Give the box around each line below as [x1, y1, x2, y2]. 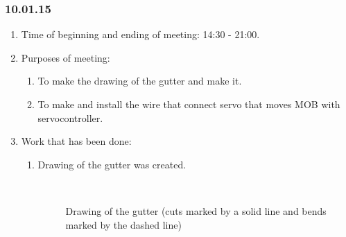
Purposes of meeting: [21, 50, 110, 64]
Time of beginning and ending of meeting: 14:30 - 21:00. [21, 27, 260, 42]
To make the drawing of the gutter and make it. [37, 73, 242, 88]
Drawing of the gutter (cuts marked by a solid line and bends [65, 203, 327, 218]
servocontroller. [37, 110, 103, 125]
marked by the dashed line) [65, 217, 182, 231]
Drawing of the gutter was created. [37, 157, 187, 171]
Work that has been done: [21, 134, 132, 148]
